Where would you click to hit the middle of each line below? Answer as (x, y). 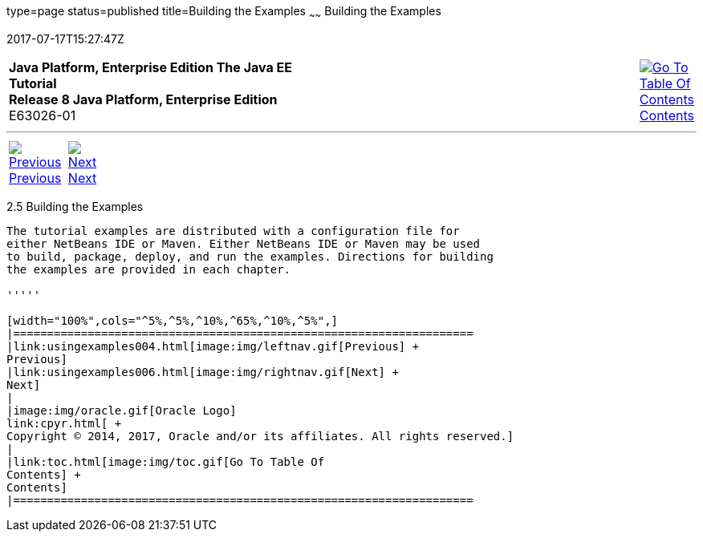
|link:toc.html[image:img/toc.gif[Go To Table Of (166, 461)
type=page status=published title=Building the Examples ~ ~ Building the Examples (224, 12)
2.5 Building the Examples (75, 206)
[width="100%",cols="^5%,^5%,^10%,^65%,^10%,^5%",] (173, 320)
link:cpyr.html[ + (64, 423)
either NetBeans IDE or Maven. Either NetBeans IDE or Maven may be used (244, 243)
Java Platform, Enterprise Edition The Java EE (150, 67)
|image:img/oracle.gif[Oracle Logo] (122, 410)
